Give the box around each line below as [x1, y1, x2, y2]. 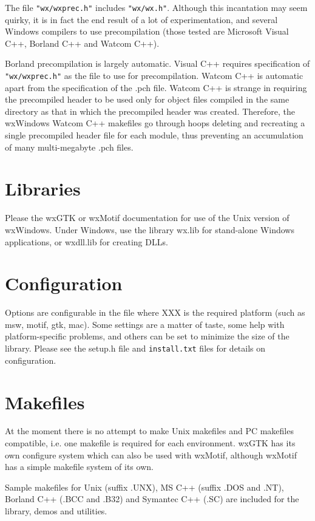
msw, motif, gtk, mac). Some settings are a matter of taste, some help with [5, 318, 285, 330]
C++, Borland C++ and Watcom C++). [5, 36, 160, 49]
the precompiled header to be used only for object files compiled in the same [5, 93, 290, 106]
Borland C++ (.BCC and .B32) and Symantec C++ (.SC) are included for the [5, 492, 299, 505]
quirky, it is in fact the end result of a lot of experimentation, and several [5, 13, 278, 26]
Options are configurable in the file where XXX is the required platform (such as [5, 306, 305, 319]
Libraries [5, 176, 81, 201]
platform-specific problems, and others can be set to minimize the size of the [5, 330, 290, 342]
